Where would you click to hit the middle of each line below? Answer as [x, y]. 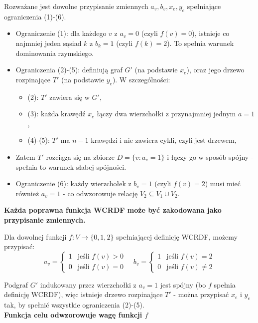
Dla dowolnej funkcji [35, 236]
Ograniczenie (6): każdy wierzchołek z [73, 183]
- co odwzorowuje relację [100, 193]
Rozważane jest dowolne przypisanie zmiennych [76, 6]
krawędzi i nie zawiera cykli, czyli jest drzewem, [164, 140]
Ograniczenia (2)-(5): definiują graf [69, 70]
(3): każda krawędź [57, 114]
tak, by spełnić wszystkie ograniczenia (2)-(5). [74, 305]
